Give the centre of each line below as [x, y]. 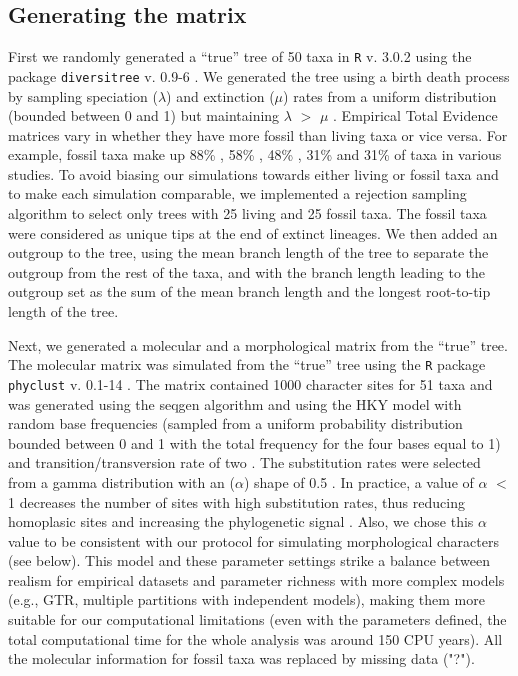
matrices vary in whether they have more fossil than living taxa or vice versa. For [258, 134]
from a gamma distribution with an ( [121, 481]
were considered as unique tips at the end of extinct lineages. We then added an [253, 232]
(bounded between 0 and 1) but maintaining [144, 115]
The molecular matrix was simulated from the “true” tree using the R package [247, 364]
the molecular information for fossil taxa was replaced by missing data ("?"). [241, 658]
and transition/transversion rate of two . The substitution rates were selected [244, 462]
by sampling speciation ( [83, 95]
